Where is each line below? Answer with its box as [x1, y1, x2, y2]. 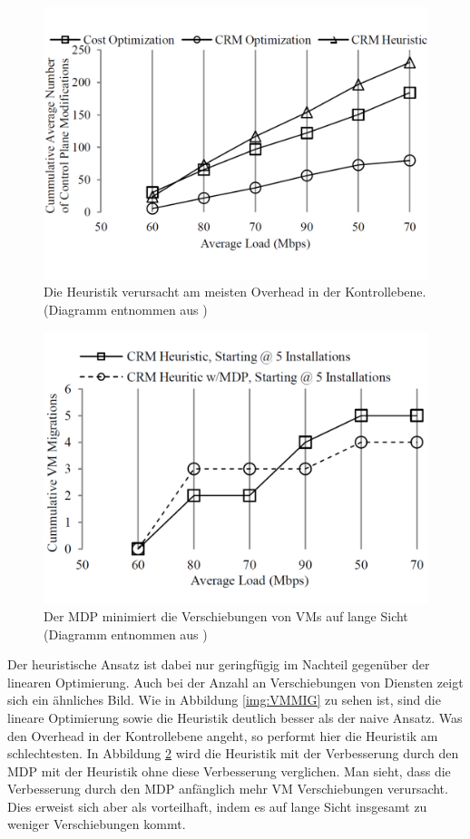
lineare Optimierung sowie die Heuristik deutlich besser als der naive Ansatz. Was [7, 707, 463, 727]
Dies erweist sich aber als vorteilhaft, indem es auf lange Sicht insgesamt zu [7, 796, 427, 815]
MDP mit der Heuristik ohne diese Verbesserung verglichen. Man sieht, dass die [7, 761, 451, 780]
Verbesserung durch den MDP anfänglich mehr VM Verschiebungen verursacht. [7, 779, 448, 798]
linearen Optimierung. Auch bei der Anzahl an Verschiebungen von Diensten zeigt [7, 672, 464, 691]
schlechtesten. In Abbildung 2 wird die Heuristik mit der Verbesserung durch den [7, 744, 459, 763]
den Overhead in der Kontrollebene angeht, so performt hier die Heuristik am [7, 726, 438, 745]
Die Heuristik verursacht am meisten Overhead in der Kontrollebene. [44, 282, 426, 301]
